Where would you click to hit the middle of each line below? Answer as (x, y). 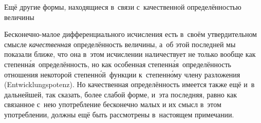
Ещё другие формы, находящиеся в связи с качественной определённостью (123, 7)
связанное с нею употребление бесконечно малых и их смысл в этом (113, 104)
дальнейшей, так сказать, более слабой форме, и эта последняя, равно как (121, 94)
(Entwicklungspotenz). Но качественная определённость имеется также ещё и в (129, 84)
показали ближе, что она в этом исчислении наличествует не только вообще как (130, 54)
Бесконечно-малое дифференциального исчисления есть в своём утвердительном (130, 34)
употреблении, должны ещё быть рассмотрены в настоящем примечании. (119, 114)
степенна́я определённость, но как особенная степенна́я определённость (118, 64)
